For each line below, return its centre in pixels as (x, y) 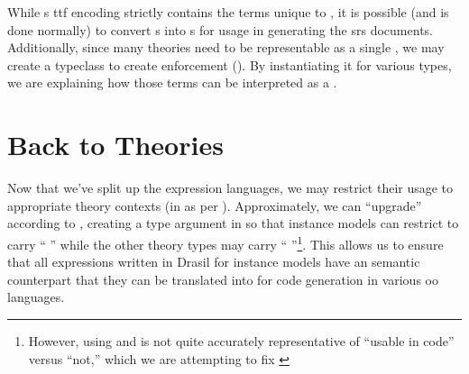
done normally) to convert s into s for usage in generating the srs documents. (220, 29)
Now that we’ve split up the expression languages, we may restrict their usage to (230, 188)
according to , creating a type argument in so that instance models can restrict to (233, 223)
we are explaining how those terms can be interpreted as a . (172, 82)
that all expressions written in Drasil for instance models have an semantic (214, 262)
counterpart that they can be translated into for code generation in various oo (223, 279)
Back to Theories (115, 145)
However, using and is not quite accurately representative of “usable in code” (241, 340)
